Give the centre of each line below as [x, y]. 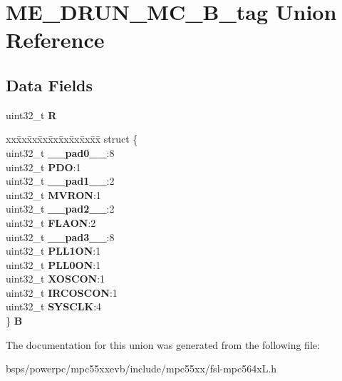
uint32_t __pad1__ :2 [60, 181]
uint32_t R [31, 115]
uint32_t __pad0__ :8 [60, 152]
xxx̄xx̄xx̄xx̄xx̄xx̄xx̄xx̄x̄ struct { [72, 139]
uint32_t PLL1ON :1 [53, 251]
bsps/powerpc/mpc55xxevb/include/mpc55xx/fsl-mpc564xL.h [141, 369]
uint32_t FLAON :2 [51, 222]
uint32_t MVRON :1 [53, 194]
